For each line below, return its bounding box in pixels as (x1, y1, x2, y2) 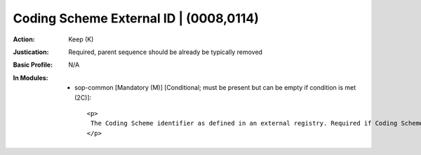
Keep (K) (68, 35, 94, 43)
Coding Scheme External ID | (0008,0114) (13, 11, 260, 26)
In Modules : (13, 74, 48, 82)
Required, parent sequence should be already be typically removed (68, 48, 263, 56)
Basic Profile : (13, 60, 53, 69)
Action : (13, 35, 35, 43)
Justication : (13, 48, 49, 56)
